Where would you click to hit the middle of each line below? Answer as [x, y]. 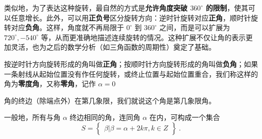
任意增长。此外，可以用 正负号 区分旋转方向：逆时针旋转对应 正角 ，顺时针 [131, 17]
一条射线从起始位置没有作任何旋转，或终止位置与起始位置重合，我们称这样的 [131, 74]
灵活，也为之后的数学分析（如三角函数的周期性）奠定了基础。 [113, 47]
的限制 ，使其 [227, 8]
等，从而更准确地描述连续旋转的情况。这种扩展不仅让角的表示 [143, 37]
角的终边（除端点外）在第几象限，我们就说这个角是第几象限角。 [110, 100]
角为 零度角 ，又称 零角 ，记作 [50, 84]
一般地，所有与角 [32, 117]
